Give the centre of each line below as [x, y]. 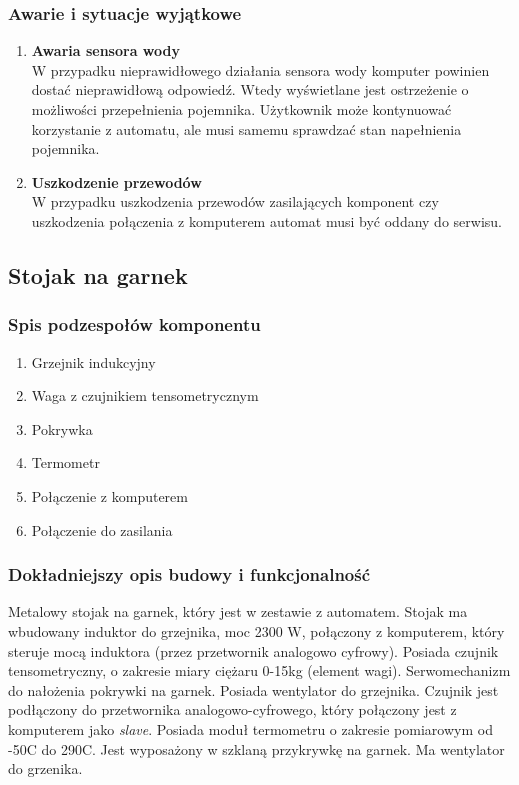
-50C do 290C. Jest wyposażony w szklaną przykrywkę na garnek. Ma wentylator [256, 748]
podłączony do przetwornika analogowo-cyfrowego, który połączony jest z [232, 709]
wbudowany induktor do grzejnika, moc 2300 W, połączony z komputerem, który [256, 630]
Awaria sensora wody [105, 50]
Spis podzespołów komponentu [134, 324]
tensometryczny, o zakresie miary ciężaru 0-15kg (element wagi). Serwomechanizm [259, 670]
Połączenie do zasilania [102, 529]
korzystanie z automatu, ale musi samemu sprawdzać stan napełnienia [246, 128]
